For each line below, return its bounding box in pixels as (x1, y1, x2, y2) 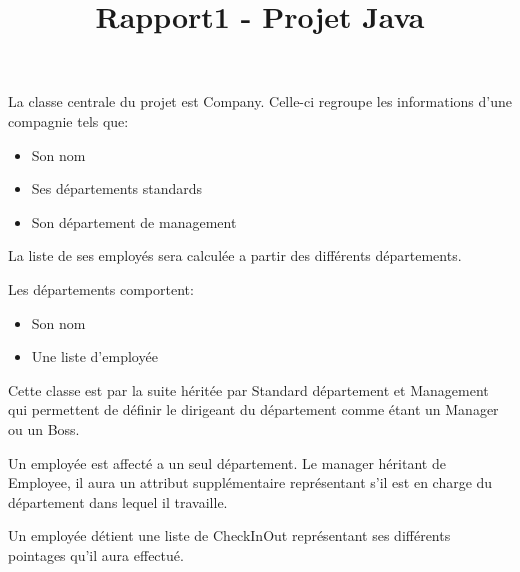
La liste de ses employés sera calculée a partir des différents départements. (8, 245, 462, 266)
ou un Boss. (8, 418, 80, 439)
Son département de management (31, 211, 237, 232)
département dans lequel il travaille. (8, 491, 228, 512)
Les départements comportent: (8, 278, 194, 299)
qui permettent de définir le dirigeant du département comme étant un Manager (8, 399, 499, 420)
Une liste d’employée (31, 346, 158, 367)
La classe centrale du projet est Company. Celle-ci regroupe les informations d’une (8, 91, 512, 112)
